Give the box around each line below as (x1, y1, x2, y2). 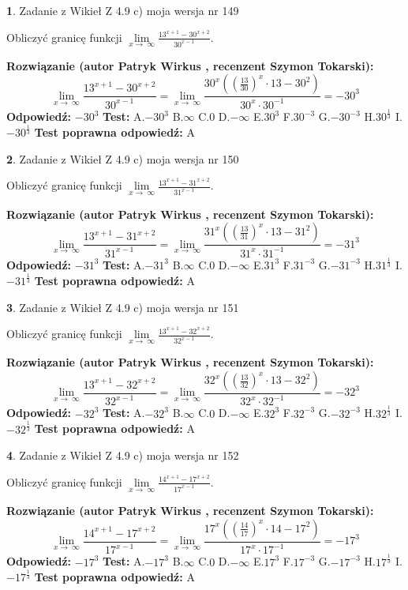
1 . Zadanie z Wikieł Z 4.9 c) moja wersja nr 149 (6, 2, 239, 18)
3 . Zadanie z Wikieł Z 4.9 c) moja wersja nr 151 (6, 299, 239, 315)
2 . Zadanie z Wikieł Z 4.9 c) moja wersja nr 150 (6, 150, 239, 167)
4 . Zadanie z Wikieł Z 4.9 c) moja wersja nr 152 (6, 447, 239, 464)
